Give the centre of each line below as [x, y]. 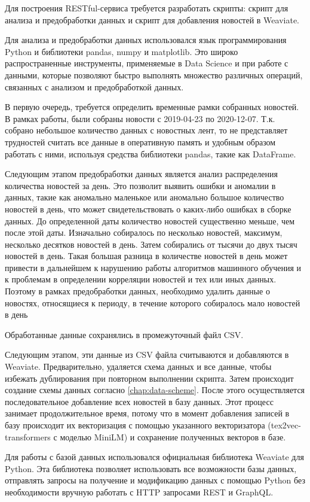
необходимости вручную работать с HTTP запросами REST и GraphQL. [139, 492]
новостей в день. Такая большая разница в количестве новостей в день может [146, 256]
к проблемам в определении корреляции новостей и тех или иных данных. [141, 279]
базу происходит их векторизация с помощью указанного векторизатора [135, 425]
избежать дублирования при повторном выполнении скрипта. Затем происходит [149, 378]
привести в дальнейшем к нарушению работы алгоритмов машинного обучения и [153, 267]
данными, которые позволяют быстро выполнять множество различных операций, [154, 74]
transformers [28, 436]
